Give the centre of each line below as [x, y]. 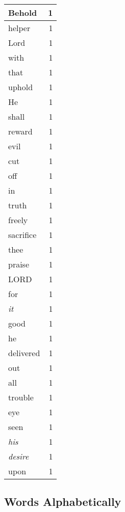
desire [19, 456]
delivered [24, 353]
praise [19, 264]
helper [19, 28]
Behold [23, 12]
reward [20, 131]
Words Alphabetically [63, 502]
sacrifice [22, 235]
